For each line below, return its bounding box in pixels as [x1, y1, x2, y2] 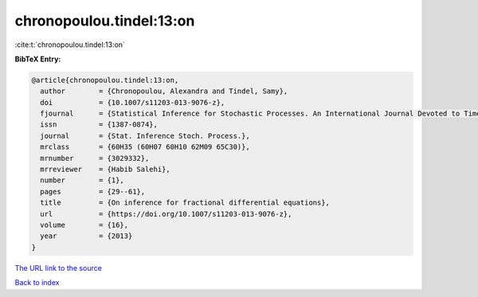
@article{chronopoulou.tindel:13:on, [31, 76, 179, 84]
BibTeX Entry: [14, 54, 61, 64]
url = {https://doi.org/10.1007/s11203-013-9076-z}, [40, 209, 292, 218]
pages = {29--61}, [40, 187, 146, 196]
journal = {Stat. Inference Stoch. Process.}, [40, 131, 250, 140]
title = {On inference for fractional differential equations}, [40, 198, 331, 207]
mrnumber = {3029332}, [40, 154, 150, 162]
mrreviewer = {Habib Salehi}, [40, 165, 170, 174]
